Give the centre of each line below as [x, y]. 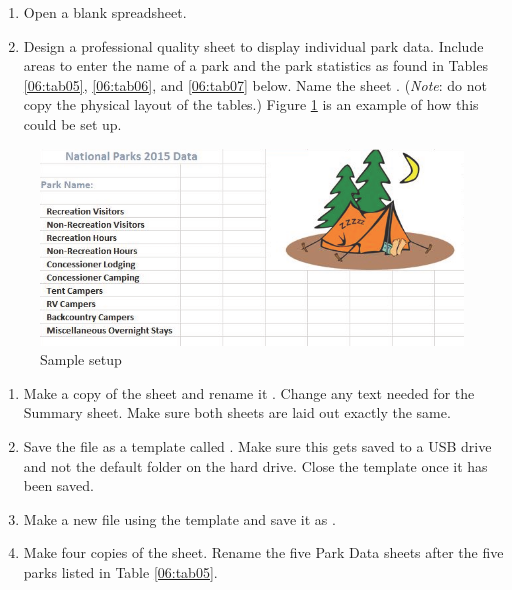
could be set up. [72, 123]
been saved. [58, 485]
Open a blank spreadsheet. [105, 12]
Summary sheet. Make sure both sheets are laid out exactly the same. [237, 412]
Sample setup [81, 359]
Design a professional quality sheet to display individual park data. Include [253, 45]
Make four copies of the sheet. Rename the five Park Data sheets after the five [263, 552]
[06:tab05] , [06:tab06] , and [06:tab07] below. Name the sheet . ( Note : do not [255, 84]
